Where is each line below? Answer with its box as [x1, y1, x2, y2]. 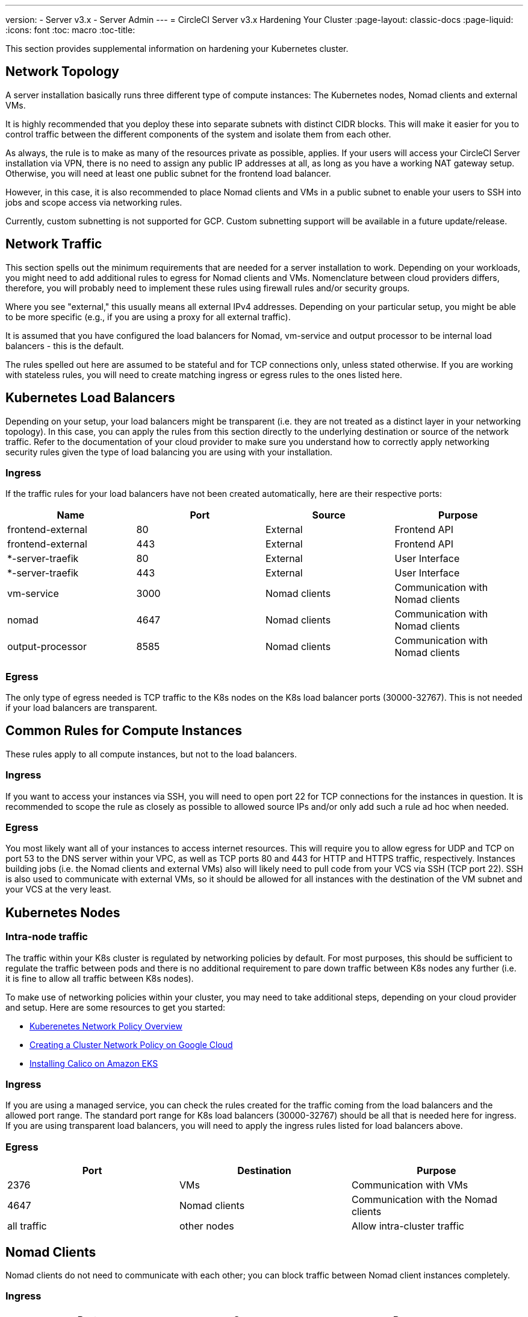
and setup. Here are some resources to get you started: [5, 1002, 226, 1012]
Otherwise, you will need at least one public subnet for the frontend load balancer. [5, 168, 331, 178]
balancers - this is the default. [5, 340, 124, 351]
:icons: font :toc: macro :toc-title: [5, 25, 135, 35]
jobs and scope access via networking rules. [5, 197, 182, 207]
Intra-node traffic [5, 930, 88, 943]
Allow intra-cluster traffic [351, 1220, 464, 1233]
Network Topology [5, 64, 119, 80]
